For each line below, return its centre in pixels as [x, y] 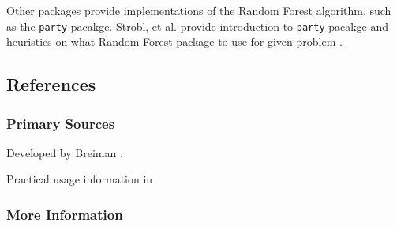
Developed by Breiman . [65, 152]
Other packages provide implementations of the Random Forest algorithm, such [199, 10]
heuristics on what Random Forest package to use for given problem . [174, 41]
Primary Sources [61, 123]
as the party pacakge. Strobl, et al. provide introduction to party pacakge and [198, 26]
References [51, 84]
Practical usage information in [80, 179]
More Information [65, 214]
